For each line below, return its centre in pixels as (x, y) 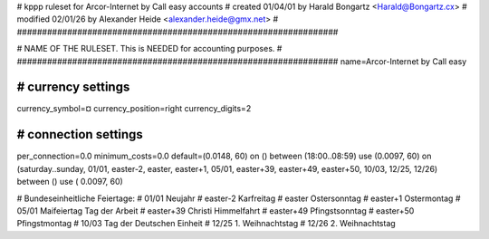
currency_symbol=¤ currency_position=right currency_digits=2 (134, 109)
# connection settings (80, 134)
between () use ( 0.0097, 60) (70, 182)
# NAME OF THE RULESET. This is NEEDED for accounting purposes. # (149, 49)
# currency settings (73, 87)
